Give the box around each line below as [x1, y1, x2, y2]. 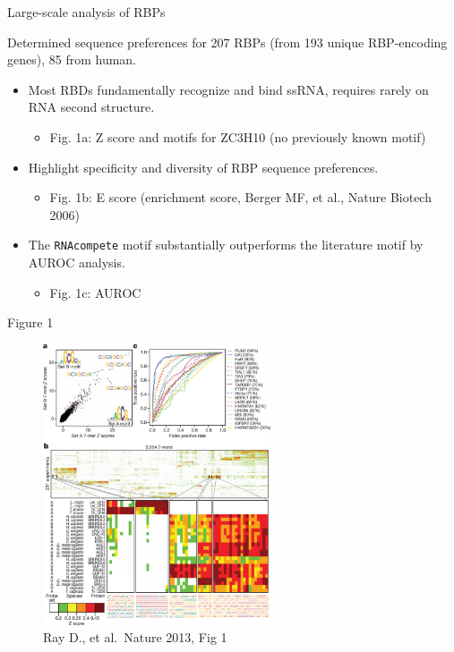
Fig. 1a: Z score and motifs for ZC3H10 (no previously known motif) [49, 127, 426, 146]
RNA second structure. [28, 97, 155, 116]
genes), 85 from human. [7, 50, 137, 69]
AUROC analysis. [28, 253, 125, 271]
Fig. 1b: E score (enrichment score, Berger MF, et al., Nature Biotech [49, 188, 432, 207]
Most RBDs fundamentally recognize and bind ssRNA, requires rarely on [28, 80, 429, 98]
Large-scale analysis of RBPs [7, 3, 166, 21]
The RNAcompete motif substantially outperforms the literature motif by [28, 235, 424, 254]
